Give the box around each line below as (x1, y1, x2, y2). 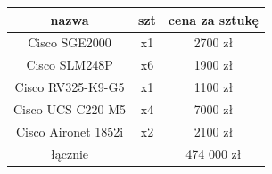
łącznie (51, 144, 89, 162)
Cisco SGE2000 (28, 33, 111, 52)
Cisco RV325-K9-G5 (14, 78, 125, 96)
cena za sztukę (168, 10, 259, 29)
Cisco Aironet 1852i (15, 121, 124, 140)
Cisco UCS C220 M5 (13, 99, 127, 118)
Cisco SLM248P (26, 55, 113, 74)
